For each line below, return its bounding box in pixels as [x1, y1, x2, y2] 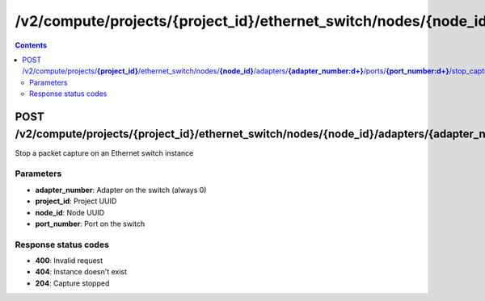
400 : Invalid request [35, 256, 103, 265]
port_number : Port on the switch [35, 219, 145, 228]
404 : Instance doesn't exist [35, 267, 128, 277]
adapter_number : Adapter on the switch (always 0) [35, 185, 207, 194]
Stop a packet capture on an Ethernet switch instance [15, 148, 194, 157]
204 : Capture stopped [35, 278, 110, 288]
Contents [15, 40, 48, 50]
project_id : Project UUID [35, 196, 117, 206]
